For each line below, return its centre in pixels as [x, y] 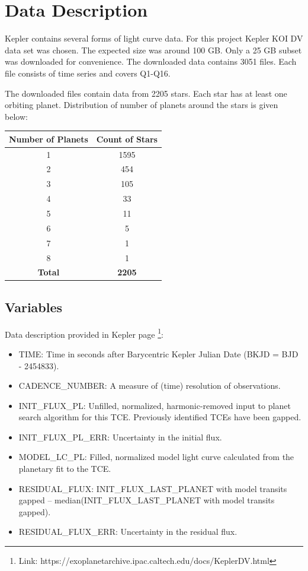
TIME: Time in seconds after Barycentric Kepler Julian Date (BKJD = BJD [158, 353]
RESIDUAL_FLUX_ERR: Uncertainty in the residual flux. [128, 532]
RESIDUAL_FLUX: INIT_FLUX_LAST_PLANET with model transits [153, 488]
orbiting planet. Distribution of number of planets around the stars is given [142, 105]
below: [16, 116]
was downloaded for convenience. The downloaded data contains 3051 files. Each [151, 61]
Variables [34, 307]
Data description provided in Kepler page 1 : [84, 333]
